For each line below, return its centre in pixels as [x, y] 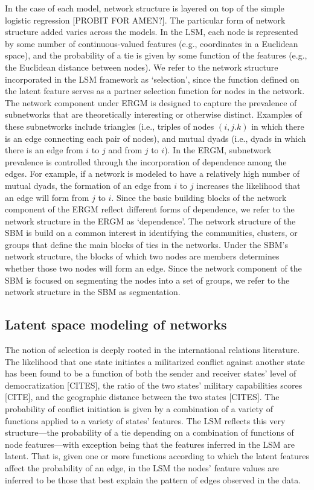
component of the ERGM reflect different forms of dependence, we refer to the [150, 209]
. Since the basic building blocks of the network [199, 197]
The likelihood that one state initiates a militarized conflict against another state [155, 361]
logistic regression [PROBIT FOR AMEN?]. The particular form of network [145, 20]
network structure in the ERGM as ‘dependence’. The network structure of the [150, 221]
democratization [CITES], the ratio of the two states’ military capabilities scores [154, 385]
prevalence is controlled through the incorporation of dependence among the [146, 161]
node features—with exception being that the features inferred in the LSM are [150, 444]
